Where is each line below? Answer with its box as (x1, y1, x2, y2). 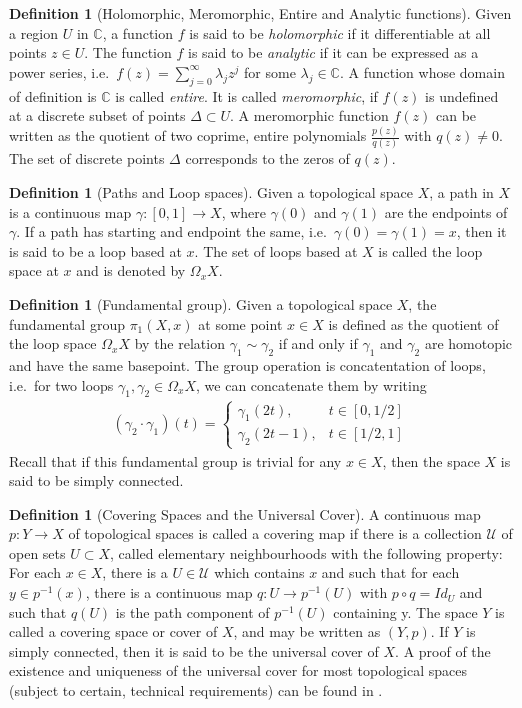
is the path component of (115, 601, 270, 622)
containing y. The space (333, 601, 478, 622)
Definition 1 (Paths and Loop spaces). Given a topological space (9, 181, 414, 202)
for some (244, 61, 296, 82)
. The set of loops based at (194, 240, 358, 261)
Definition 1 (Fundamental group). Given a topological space (9, 293, 393, 314)
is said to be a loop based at (9, 240, 182, 261)
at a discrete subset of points (9, 105, 186, 126)
